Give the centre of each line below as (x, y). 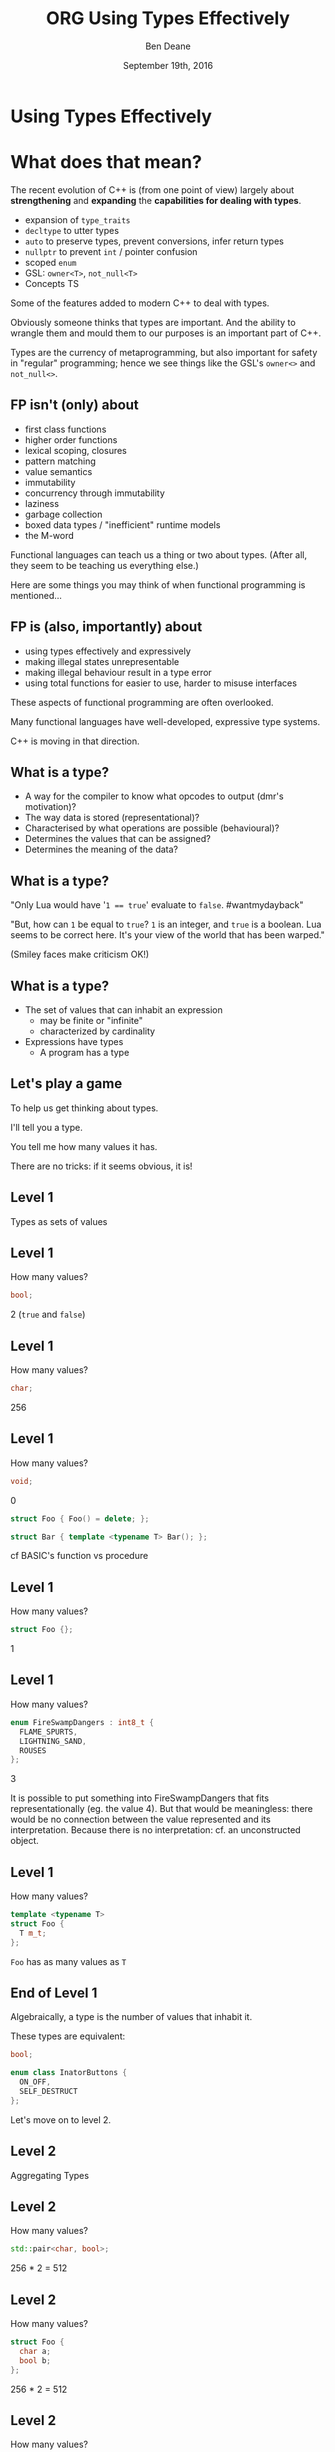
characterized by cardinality (97, 1031)
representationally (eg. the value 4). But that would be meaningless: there (161, 1809)
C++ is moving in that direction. (75, 741)
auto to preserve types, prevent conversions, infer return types (154, 241)
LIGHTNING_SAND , (53, 1741)
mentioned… (36, 595)
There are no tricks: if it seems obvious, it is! (101, 1166)
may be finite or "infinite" (91, 1020)
